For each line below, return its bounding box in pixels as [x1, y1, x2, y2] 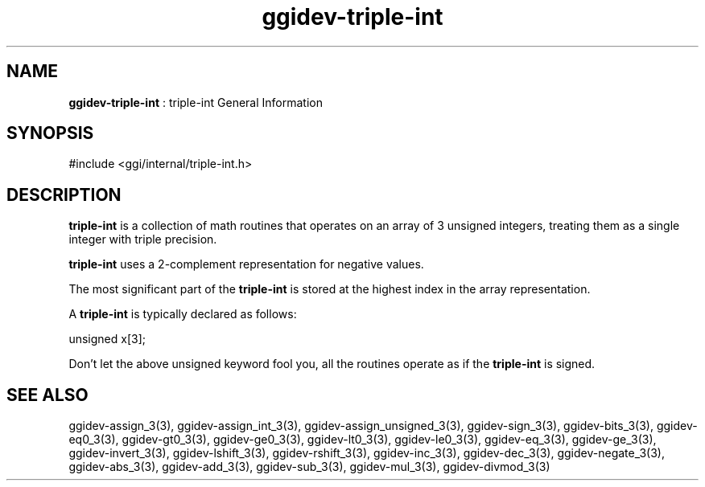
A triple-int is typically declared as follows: [68, 307, 297, 321]
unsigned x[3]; [68, 332, 146, 346]
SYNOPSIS [6, 123, 94, 144]
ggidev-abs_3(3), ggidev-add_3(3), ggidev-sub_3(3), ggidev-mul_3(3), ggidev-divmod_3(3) [68, 460, 550, 474]
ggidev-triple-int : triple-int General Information [68, 95, 323, 109]
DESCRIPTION [6, 184, 122, 205]
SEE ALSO [6, 384, 89, 405]
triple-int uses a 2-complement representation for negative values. [68, 257, 424, 272]
